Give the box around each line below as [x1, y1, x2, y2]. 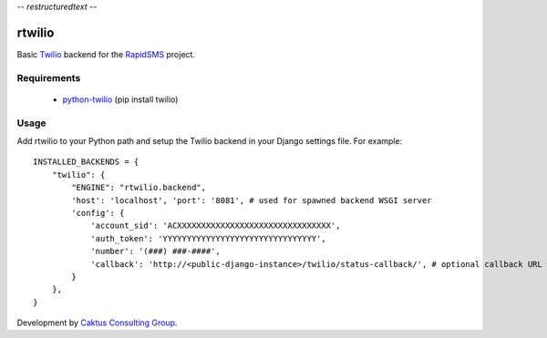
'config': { [71, 208, 125, 218]
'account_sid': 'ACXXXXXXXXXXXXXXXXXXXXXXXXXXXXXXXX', [90, 220, 341, 231]
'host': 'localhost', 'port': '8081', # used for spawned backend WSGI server [71, 195, 432, 205]
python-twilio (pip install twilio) [62, 94, 179, 105]
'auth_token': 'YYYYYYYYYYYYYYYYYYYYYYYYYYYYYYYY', [90, 233, 327, 243]
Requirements [16, 71, 81, 84]
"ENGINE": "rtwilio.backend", [71, 182, 207, 193]
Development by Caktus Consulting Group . [16, 317, 178, 328]
